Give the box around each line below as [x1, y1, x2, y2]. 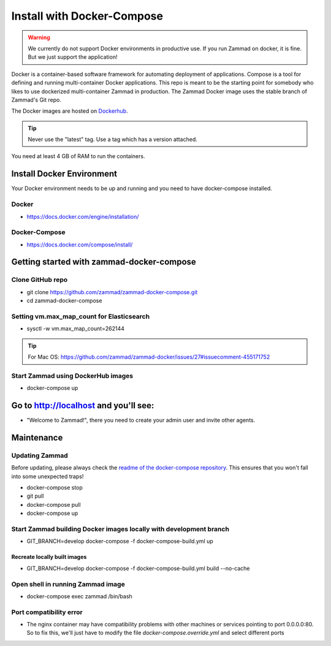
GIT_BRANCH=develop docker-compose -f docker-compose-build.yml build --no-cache [26, 564, 250, 572]
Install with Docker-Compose [11, 9, 164, 23]
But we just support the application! [28, 53, 118, 61]
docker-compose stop [26, 484, 83, 492]
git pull [26, 492, 44, 500]
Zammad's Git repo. [11, 96, 61, 104]
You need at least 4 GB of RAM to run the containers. [11, 153, 145, 160]
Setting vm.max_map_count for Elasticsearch [11, 312, 150, 321]
